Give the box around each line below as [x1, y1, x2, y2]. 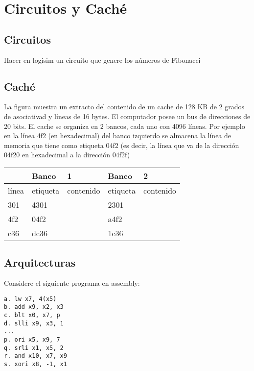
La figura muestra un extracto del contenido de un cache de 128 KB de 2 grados [4, 101, 245, 112]
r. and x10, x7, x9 [4, 352, 67, 360]
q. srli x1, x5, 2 [4, 344, 64, 351]
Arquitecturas [4, 255, 76, 270]
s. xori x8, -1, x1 [4, 360, 67, 368]
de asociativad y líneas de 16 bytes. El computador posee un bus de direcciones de [4, 111, 251, 121]
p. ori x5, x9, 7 [4, 336, 60, 344]
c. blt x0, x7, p [4, 312, 60, 319]
